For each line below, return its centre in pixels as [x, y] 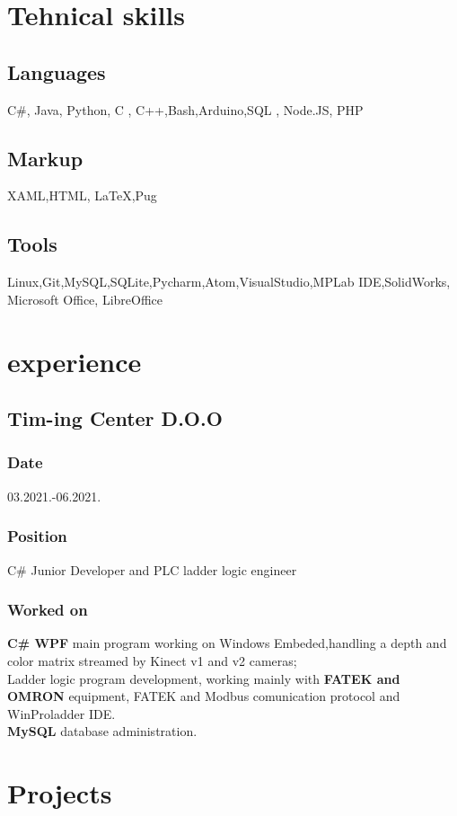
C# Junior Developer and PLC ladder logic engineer [152, 569]
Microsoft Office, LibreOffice [85, 299]
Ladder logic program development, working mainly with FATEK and [204, 678]
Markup [45, 158]
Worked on [48, 610]
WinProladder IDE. [62, 713]
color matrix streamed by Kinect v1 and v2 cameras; [152, 660]
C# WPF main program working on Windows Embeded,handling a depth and [227, 643]
